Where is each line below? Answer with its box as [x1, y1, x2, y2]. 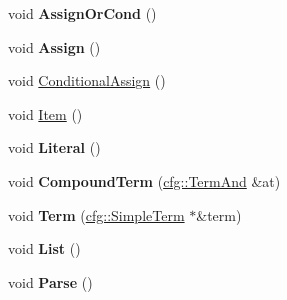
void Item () [8, 103, 83, 124]
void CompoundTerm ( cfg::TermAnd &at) [8, 170, 281, 191]
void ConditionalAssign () [8, 70, 166, 91]
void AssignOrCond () [8, 3, 157, 23]
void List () [8, 238, 81, 259]
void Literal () [8, 137, 101, 158]
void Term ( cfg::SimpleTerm [8, 204, 185, 225]
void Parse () [8, 271, 93, 292]
